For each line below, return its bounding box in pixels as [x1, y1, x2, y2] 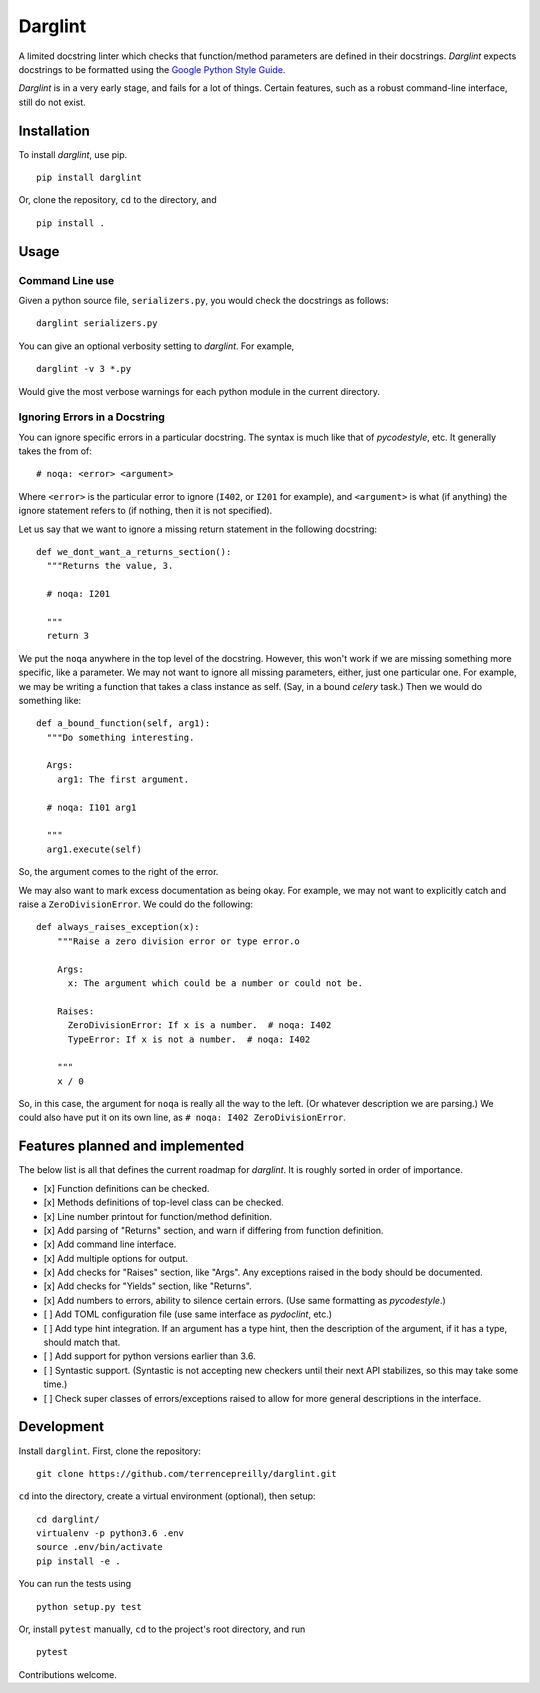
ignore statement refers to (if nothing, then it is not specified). [18, 505, 273, 517]
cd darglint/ [36, 1513, 100, 1525]
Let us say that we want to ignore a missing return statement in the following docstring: [18, 523, 378, 535]
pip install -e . [36, 1555, 121, 1567]
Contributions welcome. [18, 1668, 117, 1680]
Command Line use [18, 273, 115, 287]
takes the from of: [18, 445, 92, 457]
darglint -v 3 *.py [36, 363, 132, 375]
